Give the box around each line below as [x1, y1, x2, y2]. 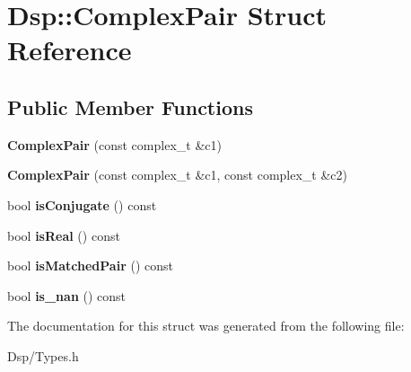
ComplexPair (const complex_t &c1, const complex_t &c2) [7, 165, 347, 184]
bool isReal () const [7, 226, 120, 244]
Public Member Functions [7, 93, 253, 120]
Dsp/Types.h [7, 346, 79, 365]
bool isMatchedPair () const [7, 256, 173, 275]
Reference [7, 31, 132, 68]
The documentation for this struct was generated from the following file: [7, 316, 405, 335]
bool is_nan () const [7, 286, 127, 305]
